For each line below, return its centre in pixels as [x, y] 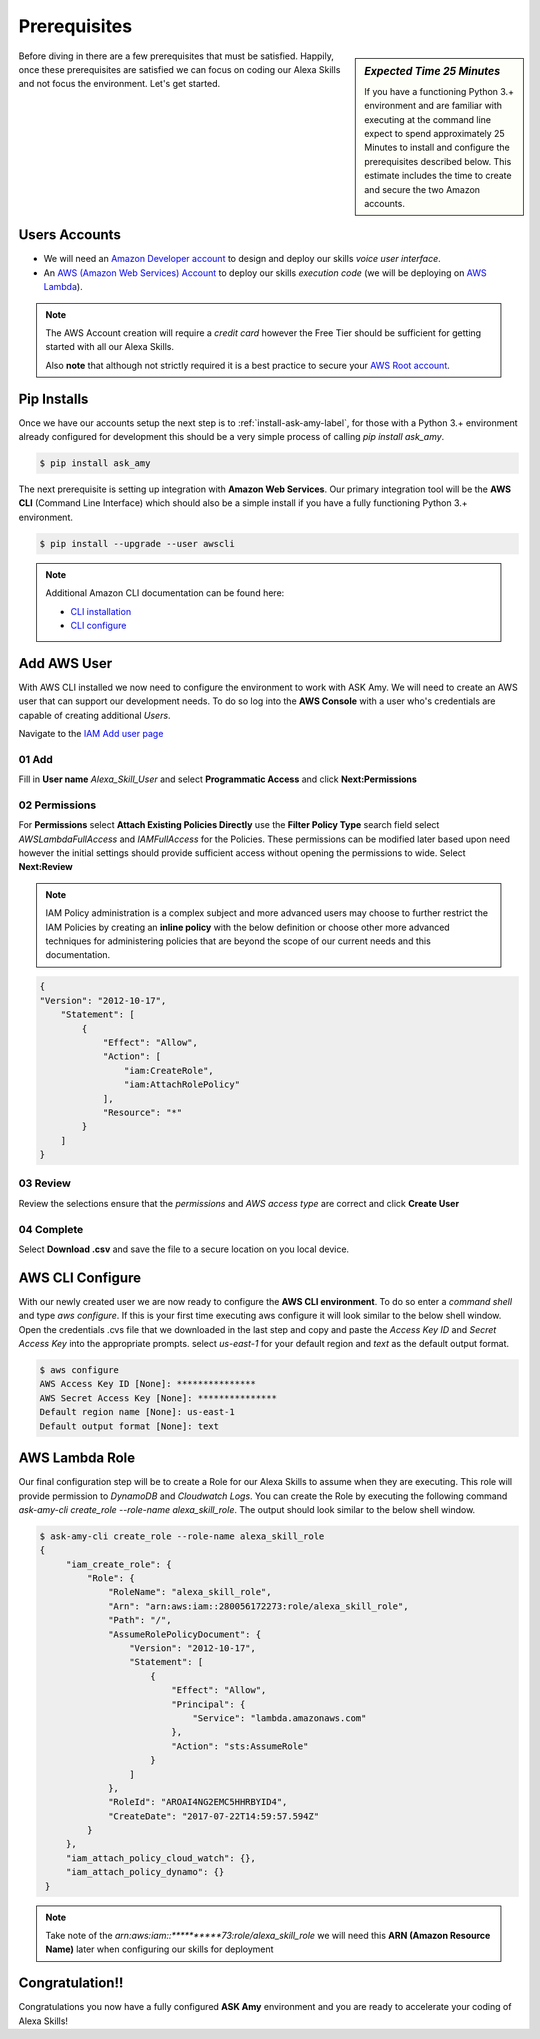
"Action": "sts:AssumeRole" [240, 1746]
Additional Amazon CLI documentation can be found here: [165, 593]
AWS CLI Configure [80, 1277]
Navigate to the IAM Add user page [91, 734]
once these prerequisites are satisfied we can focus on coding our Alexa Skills [179, 69]
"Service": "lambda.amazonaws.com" [279, 1718]
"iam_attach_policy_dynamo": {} [145, 1872]
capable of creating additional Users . [94, 715]
